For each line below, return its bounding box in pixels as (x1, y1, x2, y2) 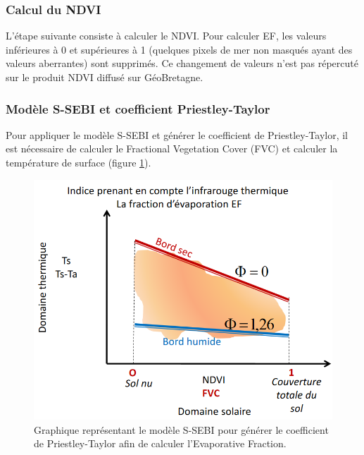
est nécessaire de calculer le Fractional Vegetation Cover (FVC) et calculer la (6, 141, 338, 156)
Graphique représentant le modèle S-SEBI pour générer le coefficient (34, 422, 329, 437)
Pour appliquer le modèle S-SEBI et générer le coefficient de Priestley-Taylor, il (6, 127, 349, 142)
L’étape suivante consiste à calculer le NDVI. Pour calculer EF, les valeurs (6, 28, 327, 43)
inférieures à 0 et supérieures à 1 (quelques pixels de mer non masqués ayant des (6, 42, 353, 56)
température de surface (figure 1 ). (6, 155, 151, 169)
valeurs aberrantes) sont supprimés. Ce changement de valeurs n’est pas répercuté (6, 56, 358, 71)
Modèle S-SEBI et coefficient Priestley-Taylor (6, 99, 270, 117)
